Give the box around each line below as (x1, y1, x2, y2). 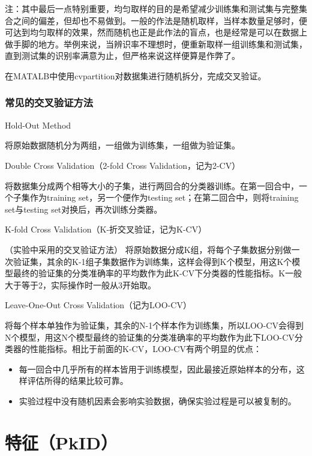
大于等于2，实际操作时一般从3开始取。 (5, 278, 156, 291)
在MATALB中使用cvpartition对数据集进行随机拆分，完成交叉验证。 (5, 69, 266, 82)
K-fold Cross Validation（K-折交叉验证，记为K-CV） (5, 223, 207, 236)
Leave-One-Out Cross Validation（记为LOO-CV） (5, 299, 191, 311)
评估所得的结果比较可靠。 (27, 374, 128, 387)
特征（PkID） (5, 430, 118, 454)
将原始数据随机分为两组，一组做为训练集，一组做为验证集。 (5, 139, 240, 151)
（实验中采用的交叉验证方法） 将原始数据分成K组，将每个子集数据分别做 (5, 243, 292, 255)
